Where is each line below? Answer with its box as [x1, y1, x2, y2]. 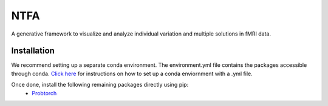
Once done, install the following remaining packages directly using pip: [11, 81, 189, 89]
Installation [11, 46, 55, 56]
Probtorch [32, 89, 57, 96]
